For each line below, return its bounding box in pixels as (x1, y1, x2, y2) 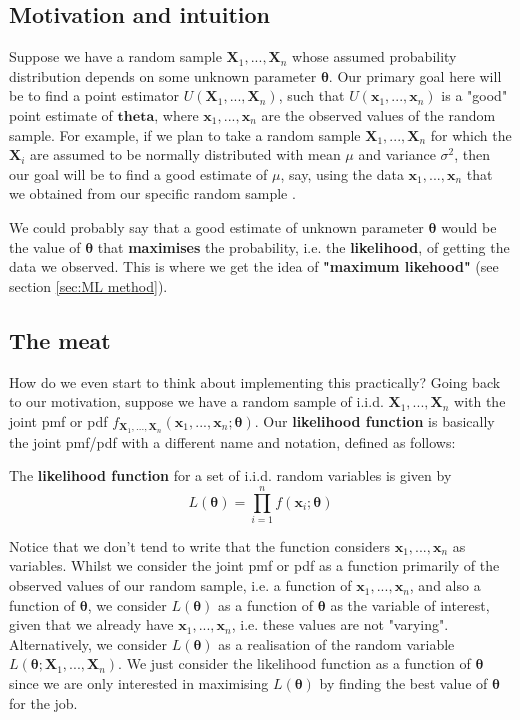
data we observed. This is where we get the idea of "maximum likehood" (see (9, 256, 499, 277)
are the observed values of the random (261, 104, 496, 125)
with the (454, 391, 506, 412)
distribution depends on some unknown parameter (9, 65, 317, 86)
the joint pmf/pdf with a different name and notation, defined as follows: (9, 431, 456, 452)
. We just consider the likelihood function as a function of (118, 653, 471, 674)
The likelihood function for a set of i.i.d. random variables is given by (9, 465, 452, 486)
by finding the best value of (319, 673, 488, 694)
